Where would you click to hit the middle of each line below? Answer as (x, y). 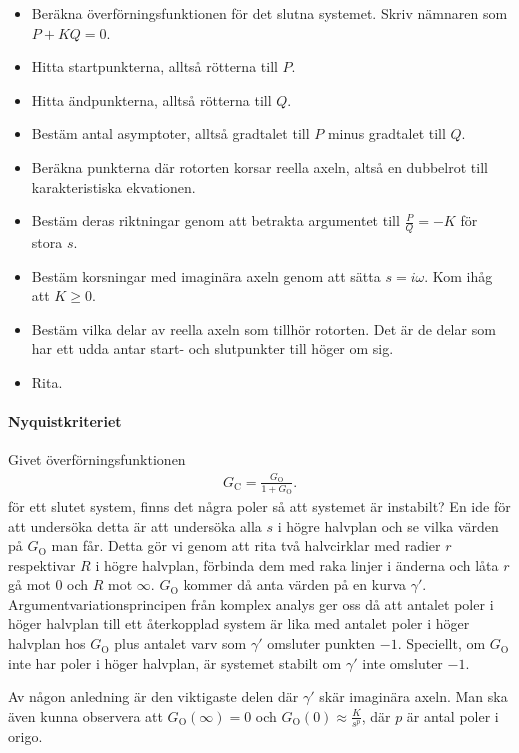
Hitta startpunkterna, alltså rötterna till (154, 66)
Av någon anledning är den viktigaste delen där (153, 696)
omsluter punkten (321, 643)
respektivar (42, 564)
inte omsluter (402, 662)
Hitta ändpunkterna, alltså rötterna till (151, 99)
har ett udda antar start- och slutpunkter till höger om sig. (212, 348)
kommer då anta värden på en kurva (295, 584)
